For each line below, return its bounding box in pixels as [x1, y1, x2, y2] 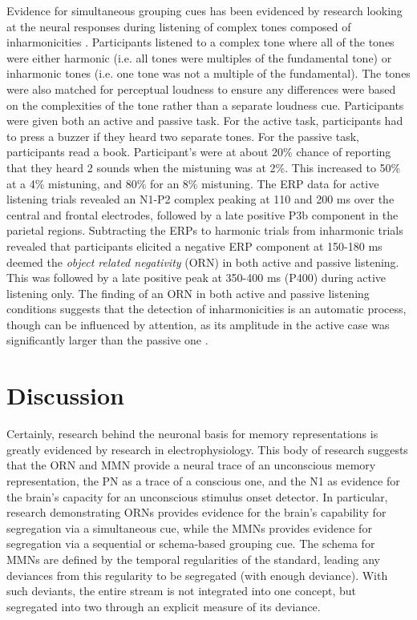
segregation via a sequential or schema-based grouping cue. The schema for [6, 535, 375, 552]
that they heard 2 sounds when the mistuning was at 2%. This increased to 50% [6, 159, 401, 175]
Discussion [6, 379, 124, 412]
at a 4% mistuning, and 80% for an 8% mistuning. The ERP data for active [6, 175, 379, 191]
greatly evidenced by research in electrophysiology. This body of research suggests [6, 441, 408, 457]
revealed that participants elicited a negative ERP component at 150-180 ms [6, 237, 383, 254]
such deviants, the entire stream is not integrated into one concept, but [6, 582, 356, 599]
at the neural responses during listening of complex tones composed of [6, 18, 351, 34]
